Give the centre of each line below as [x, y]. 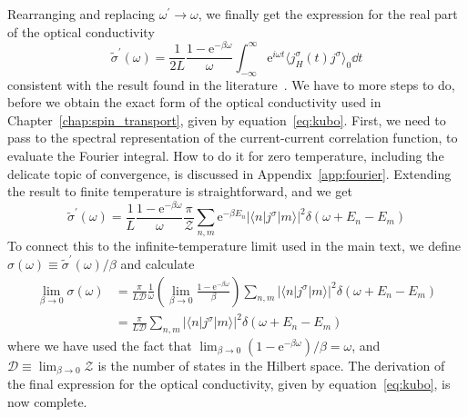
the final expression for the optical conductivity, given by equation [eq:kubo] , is [229, 384]
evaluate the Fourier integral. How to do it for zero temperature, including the [226, 155]
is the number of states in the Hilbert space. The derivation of [271, 365]
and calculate [158, 263]
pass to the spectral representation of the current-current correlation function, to [233, 138]
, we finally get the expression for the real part [328, 14]
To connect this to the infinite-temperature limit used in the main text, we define [234, 245]
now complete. [47, 401]
